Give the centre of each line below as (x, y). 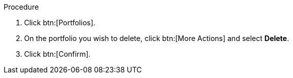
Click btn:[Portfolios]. (60, 23)
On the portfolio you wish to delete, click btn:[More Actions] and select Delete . (157, 38)
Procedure (21, 7)
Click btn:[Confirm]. (57, 54)
